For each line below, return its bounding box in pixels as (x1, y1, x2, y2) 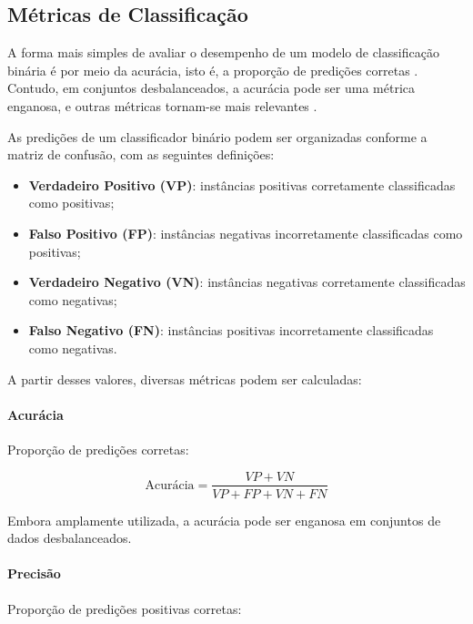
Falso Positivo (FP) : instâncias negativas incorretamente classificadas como (28, 223, 463, 242)
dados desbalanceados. (7, 528, 132, 547)
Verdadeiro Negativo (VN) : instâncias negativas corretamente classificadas (28, 272, 466, 292)
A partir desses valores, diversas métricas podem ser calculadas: (7, 369, 362, 388)
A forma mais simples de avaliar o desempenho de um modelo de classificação (7, 43, 439, 62)
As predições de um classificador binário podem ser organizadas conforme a (7, 127, 428, 146)
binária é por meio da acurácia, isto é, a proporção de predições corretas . (7, 60, 418, 79)
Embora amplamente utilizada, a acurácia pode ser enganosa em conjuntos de (7, 510, 441, 529)
